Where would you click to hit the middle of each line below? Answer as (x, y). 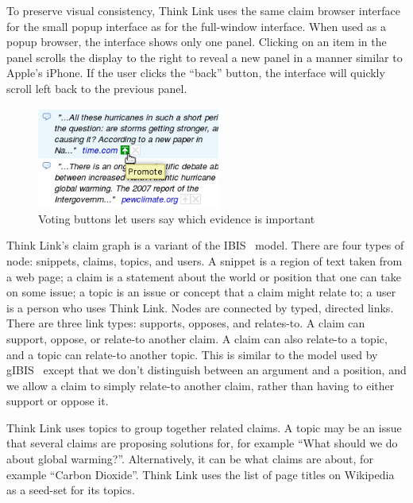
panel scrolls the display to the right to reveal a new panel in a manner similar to (205, 57)
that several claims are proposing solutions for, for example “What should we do (202, 443)
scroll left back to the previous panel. (97, 88)
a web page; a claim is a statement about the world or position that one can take (204, 276)
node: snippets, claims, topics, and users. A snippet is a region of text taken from (205, 260)
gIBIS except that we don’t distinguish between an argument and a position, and (206, 370)
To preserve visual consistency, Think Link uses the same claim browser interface (204, 10)
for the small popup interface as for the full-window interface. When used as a (197, 26)
